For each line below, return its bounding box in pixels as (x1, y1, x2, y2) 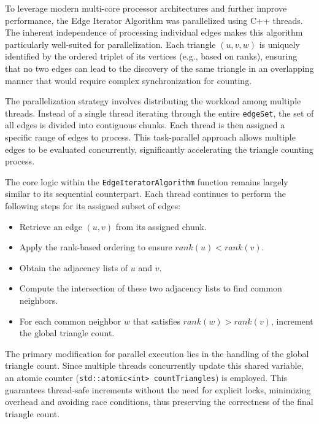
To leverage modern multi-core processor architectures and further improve (5, 2, 287, 14)
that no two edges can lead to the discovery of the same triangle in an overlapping (5, 61, 314, 74)
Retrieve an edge (19, 220, 82, 233)
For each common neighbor (19, 314, 121, 327)
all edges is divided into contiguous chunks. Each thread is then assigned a (5, 118, 285, 131)
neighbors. (19, 294, 58, 306)
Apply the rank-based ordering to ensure (19, 241, 172, 253)
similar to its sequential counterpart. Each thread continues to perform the (5, 187, 286, 200)
